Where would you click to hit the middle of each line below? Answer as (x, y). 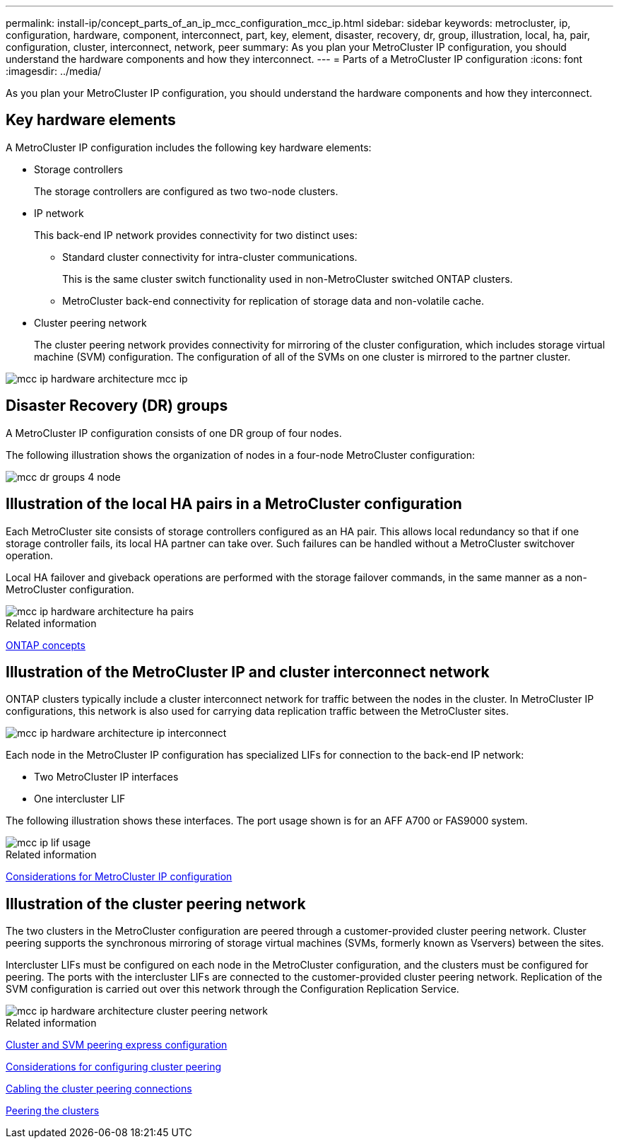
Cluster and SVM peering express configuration (117, 1045)
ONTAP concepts (46, 645)
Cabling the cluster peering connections (99, 1089)
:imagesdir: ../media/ (54, 71)
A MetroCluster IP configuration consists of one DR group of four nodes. (174, 433)
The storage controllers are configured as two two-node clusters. (186, 191)
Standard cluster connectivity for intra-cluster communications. (210, 257)
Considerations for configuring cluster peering (113, 1067)
